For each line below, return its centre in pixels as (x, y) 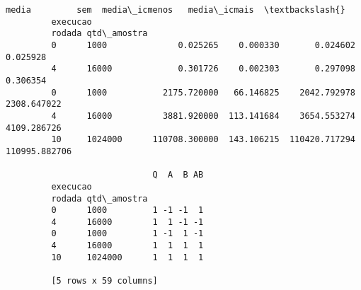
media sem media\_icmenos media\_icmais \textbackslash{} (176, 10)
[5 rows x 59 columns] (104, 281)
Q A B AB (178, 175)
